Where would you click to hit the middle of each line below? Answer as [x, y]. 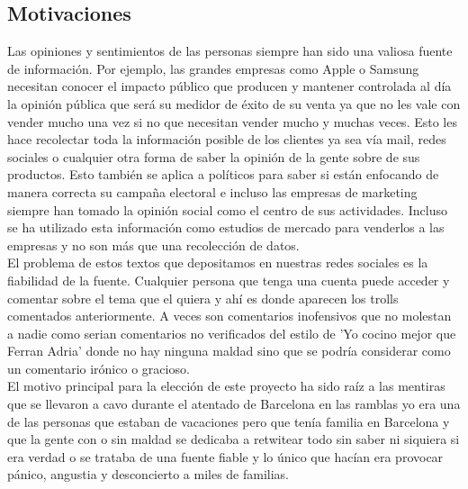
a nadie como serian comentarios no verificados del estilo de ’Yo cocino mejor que [232, 333]
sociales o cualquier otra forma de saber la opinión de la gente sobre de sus [214, 156]
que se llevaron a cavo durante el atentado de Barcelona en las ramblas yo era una [234, 404]
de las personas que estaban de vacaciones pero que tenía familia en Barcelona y [229, 421]
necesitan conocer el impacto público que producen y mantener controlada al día [229, 86]
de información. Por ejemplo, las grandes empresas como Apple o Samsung [213, 68]
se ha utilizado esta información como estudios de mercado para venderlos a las [226, 227]
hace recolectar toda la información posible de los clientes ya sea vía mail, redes [227, 139]
